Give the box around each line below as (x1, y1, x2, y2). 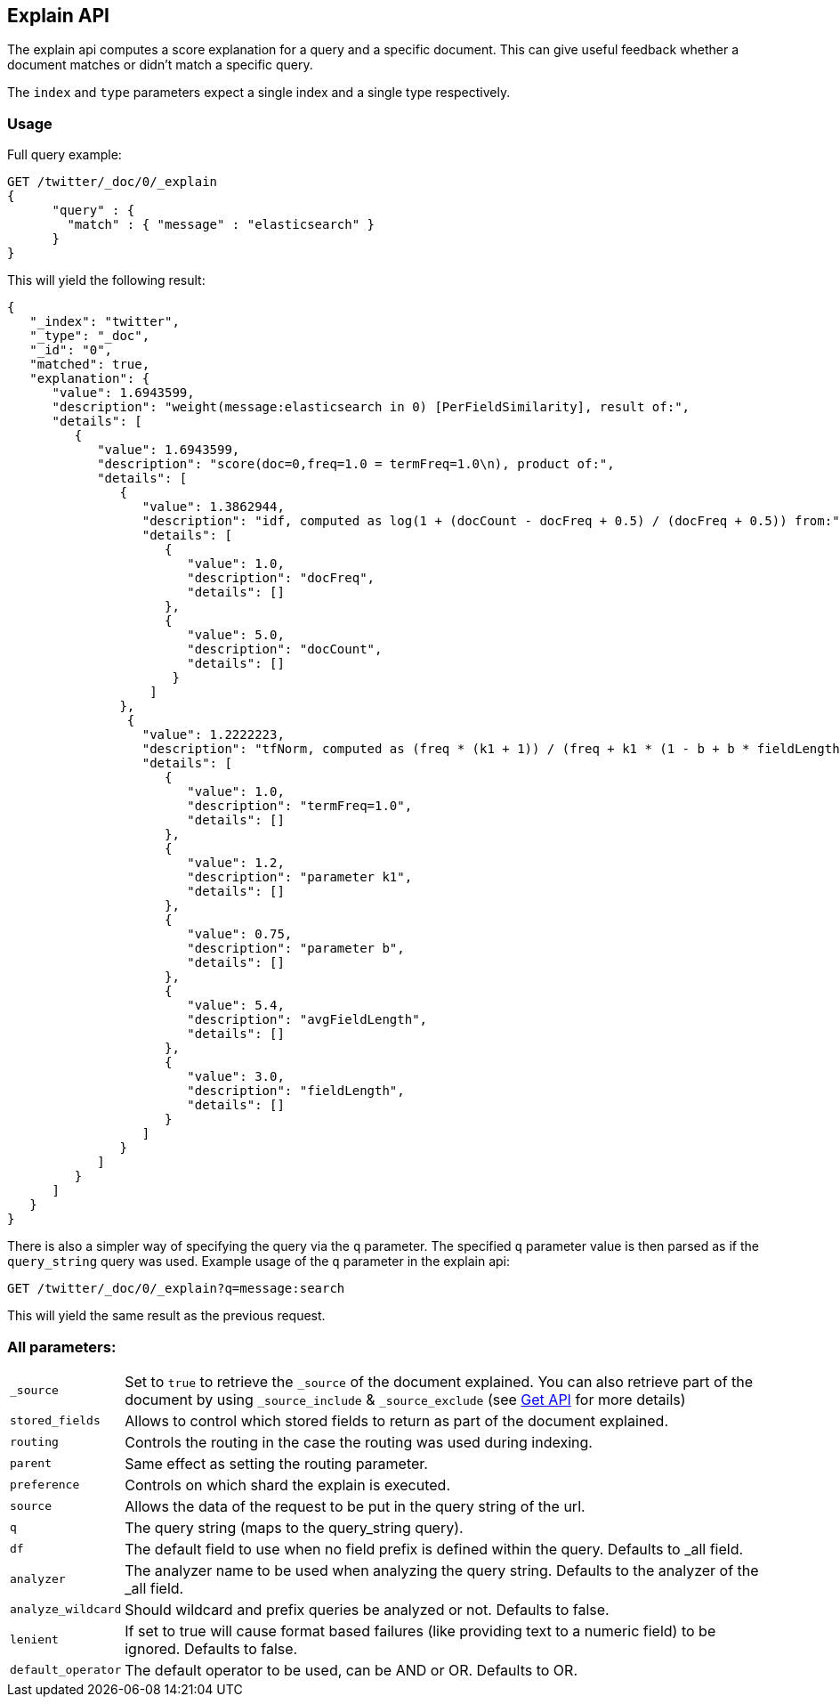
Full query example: (7, 147, 122, 163)
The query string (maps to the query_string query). (125, 1518, 464, 1537)
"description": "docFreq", (187, 571, 376, 586)
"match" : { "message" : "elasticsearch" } (67, 217, 376, 232)
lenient (10, 1633, 59, 1647)
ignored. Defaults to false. (125, 1639, 298, 1658)
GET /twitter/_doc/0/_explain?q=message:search (7, 1281, 345, 1296)
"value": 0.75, (187, 927, 293, 942)
